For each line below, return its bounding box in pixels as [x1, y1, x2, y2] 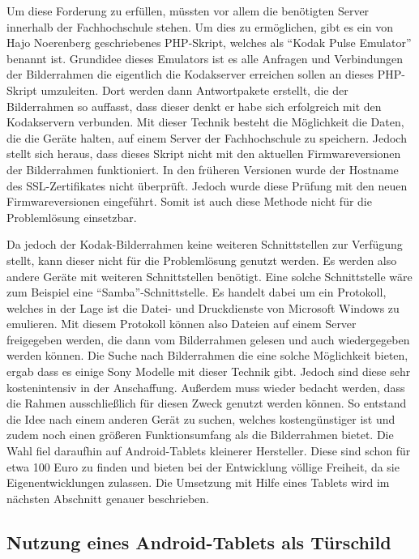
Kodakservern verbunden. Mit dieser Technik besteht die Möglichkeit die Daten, [6, 113, 404, 130]
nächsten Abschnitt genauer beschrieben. [6, 489, 209, 506]
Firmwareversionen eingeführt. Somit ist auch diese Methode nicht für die [6, 193, 372, 210]
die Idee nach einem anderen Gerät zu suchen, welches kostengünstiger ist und [6, 410, 395, 427]
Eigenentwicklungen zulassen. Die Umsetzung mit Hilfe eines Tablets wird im [6, 474, 390, 491]
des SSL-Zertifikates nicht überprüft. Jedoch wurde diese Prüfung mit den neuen [6, 177, 408, 194]
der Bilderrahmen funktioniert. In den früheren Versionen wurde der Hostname [6, 160, 399, 177]
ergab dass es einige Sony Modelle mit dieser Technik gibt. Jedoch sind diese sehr [6, 363, 411, 380]
